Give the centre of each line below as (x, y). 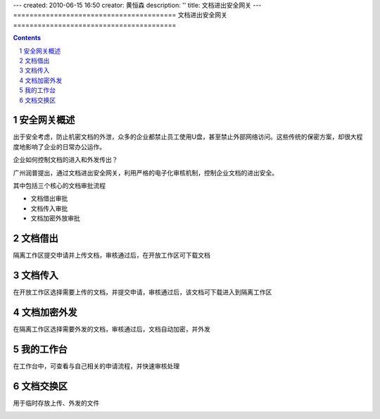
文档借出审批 (49, 199)
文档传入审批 (49, 208)
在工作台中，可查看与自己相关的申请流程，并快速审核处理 (96, 365)
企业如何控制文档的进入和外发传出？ (65, 160)
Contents (27, 38)
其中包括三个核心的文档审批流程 (59, 185)
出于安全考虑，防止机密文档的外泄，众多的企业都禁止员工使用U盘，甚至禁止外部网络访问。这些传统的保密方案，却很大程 (188, 137)
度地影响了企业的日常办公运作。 (59, 146)
